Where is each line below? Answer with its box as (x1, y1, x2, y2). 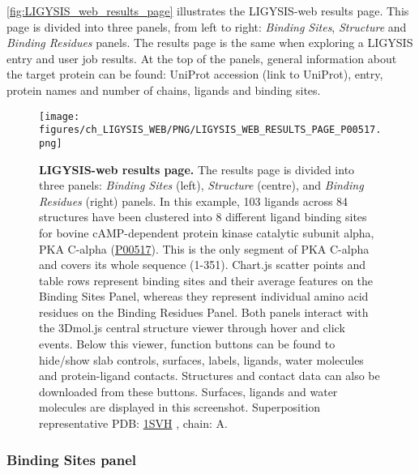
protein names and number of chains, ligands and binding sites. (6, 81, 321, 98)
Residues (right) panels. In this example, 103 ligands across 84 (39, 192, 348, 209)
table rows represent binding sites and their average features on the (39, 271, 374, 288)
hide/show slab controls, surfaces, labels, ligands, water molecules (39, 351, 364, 368)
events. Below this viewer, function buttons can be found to (39, 335, 336, 352)
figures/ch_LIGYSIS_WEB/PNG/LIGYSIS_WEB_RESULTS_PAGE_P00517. (39, 124, 382, 136)
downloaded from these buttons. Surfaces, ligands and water (39, 382, 338, 399)
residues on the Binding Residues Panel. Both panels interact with (39, 303, 369, 320)
